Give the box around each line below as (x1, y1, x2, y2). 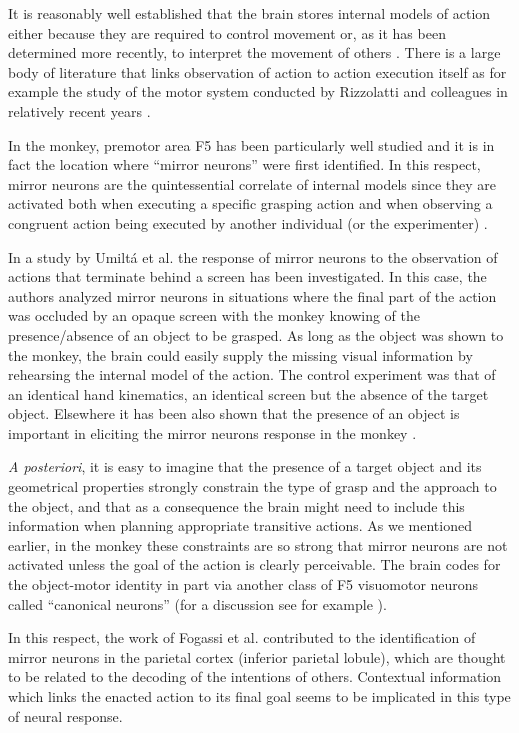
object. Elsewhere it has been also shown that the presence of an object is (8, 403, 460, 424)
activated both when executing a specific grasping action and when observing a (8, 193, 493, 214)
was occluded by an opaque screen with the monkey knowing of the (8, 305, 421, 326)
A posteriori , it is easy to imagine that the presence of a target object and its (8, 456, 482, 477)
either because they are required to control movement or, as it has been (8, 22, 446, 43)
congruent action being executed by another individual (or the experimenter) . (8, 212, 488, 233)
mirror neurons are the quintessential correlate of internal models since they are (8, 173, 496, 194)
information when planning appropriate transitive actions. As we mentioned (8, 515, 472, 536)
